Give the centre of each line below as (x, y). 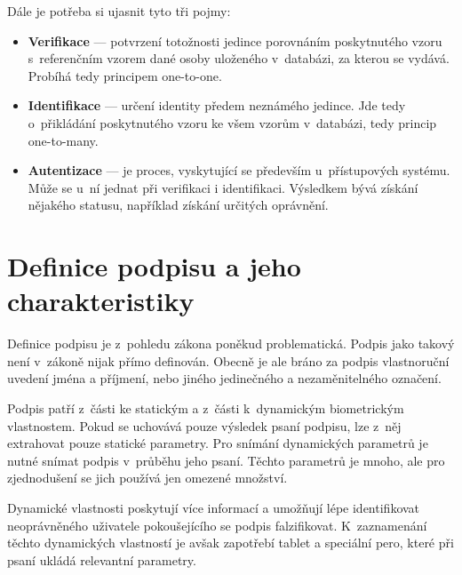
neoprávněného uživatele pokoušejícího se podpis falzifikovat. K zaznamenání (217, 525)
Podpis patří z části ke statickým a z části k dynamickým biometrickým (206, 408)
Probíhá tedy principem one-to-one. (125, 75)
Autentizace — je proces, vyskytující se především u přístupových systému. (239, 170)
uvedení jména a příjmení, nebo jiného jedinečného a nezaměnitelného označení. (224, 378)
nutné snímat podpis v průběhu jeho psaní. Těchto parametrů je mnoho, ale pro (226, 460)
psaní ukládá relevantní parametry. (102, 559)
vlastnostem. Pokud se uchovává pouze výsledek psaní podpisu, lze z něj (204, 425)
